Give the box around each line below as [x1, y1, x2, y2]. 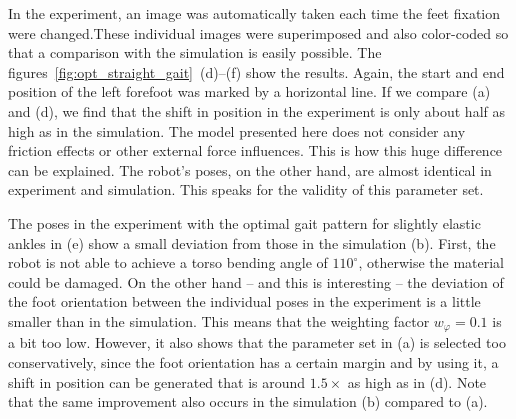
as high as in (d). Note [347, 371, 487, 392]
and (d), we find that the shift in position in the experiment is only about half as [8, 100, 506, 121]
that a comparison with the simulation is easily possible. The [8, 42, 382, 63]
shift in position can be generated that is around [8, 371, 306, 392]
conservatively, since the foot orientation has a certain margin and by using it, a [8, 351, 499, 372]
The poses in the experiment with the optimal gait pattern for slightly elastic [8, 212, 481, 233]
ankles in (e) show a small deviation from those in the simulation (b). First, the [8, 232, 496, 253]
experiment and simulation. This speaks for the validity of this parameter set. [8, 179, 484, 200]
